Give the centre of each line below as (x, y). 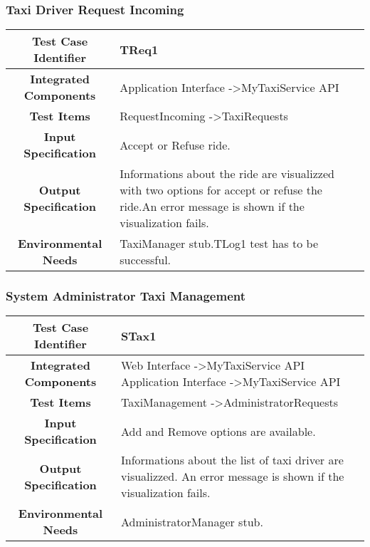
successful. (146, 260)
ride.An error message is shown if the (212, 207)
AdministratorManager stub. (192, 521)
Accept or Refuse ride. (175, 145)
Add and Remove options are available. (218, 431)
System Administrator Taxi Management (126, 296)
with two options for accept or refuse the (221, 190)
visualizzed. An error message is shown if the (232, 476)
